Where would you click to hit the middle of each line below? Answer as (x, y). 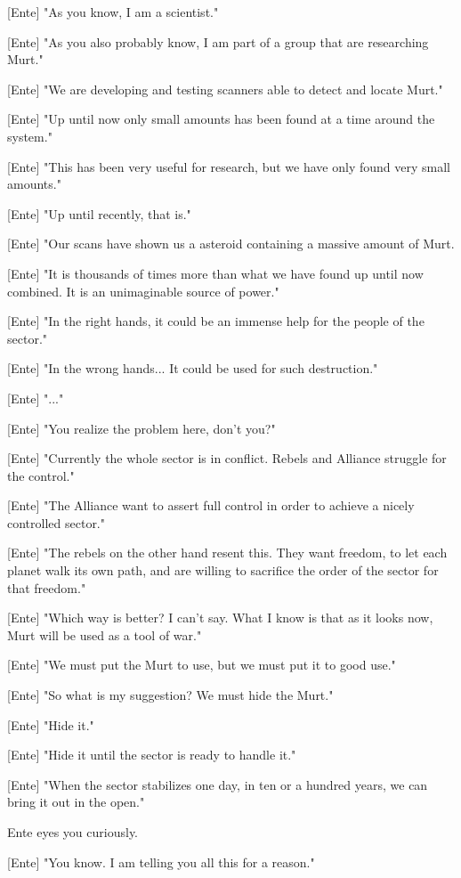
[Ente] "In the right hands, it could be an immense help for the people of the (216, 321)
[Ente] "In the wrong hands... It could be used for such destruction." (193, 368)
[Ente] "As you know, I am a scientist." (113, 12)
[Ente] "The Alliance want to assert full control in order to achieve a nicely (211, 505)
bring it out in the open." (76, 802)
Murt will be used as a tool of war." (105, 634)
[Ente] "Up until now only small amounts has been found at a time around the (221, 119)
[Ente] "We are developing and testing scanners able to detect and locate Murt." (225, 89)
